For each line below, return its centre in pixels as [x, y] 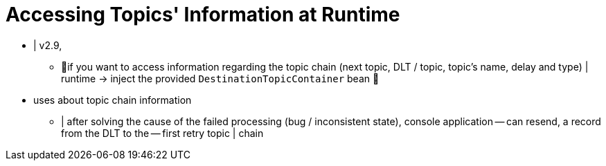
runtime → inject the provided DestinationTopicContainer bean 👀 [220, 78]
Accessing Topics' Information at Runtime [203, 15]
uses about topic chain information [113, 100]
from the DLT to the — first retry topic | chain [162, 133]
